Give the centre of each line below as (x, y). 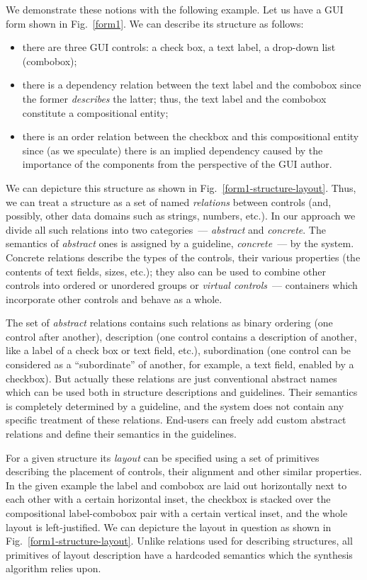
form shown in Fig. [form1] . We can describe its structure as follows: (155, 23)
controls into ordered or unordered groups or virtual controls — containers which (182, 285)
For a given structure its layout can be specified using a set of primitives (163, 457)
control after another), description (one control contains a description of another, (181, 336)
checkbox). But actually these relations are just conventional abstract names (171, 378)
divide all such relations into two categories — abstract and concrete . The (166, 229)
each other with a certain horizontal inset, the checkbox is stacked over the (168, 499)
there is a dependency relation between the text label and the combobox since (192, 85)
